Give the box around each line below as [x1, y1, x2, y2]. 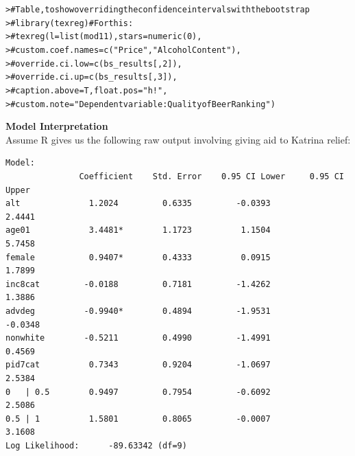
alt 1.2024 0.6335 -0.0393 [5, 198, 271, 209]
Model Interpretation [5, 119, 108, 133]
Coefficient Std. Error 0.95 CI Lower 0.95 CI [79, 172, 344, 182]
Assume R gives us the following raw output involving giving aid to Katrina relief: [5, 132, 351, 146]
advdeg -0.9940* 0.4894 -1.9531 [5, 306, 271, 316]
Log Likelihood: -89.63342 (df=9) [5, 440, 187, 451]
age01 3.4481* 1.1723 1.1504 [5, 225, 271, 236]
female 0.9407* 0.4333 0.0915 [5, 252, 271, 262]
